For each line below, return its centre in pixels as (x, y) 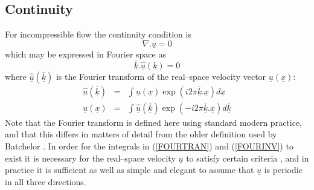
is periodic (283, 170)
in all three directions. (46, 181)
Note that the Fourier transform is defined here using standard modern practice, (154, 122)
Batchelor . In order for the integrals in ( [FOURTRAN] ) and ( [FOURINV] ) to (149, 146)
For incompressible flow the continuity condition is (98, 34)
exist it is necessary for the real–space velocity (90, 158)
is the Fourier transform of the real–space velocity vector (161, 76)
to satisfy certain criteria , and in (248, 158)
